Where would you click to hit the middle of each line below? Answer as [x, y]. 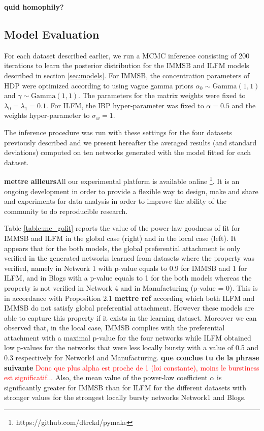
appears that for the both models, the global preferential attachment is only [122, 248]
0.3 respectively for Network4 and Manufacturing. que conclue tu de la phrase [132, 358]
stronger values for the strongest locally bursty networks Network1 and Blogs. [125, 397]
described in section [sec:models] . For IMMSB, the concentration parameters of [127, 75]
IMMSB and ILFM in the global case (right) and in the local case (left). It [120, 238]
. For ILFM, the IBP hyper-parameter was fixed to [125, 105]
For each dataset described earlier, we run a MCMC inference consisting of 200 [127, 55]
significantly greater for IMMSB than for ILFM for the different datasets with [125, 387]
